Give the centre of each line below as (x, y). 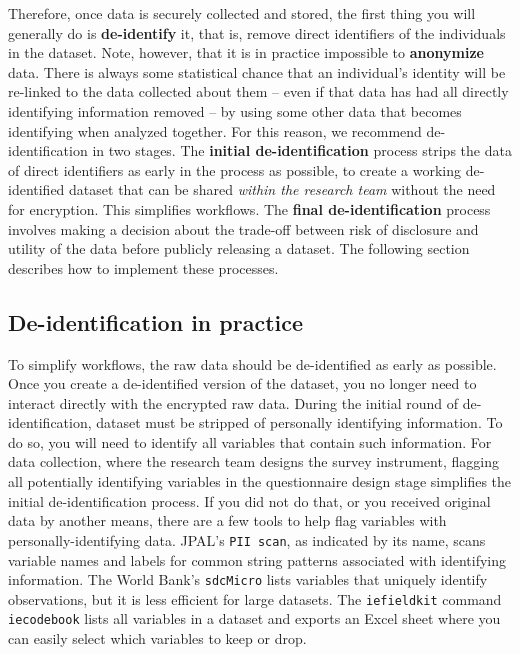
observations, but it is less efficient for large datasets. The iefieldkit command (255, 598)
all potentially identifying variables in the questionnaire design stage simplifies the (260, 481)
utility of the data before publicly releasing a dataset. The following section (239, 248)
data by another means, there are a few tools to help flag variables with (227, 520)
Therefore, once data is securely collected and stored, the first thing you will (242, 13)
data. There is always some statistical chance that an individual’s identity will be (257, 71)
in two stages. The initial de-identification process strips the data (302, 150)
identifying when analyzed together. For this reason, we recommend (215, 130)
